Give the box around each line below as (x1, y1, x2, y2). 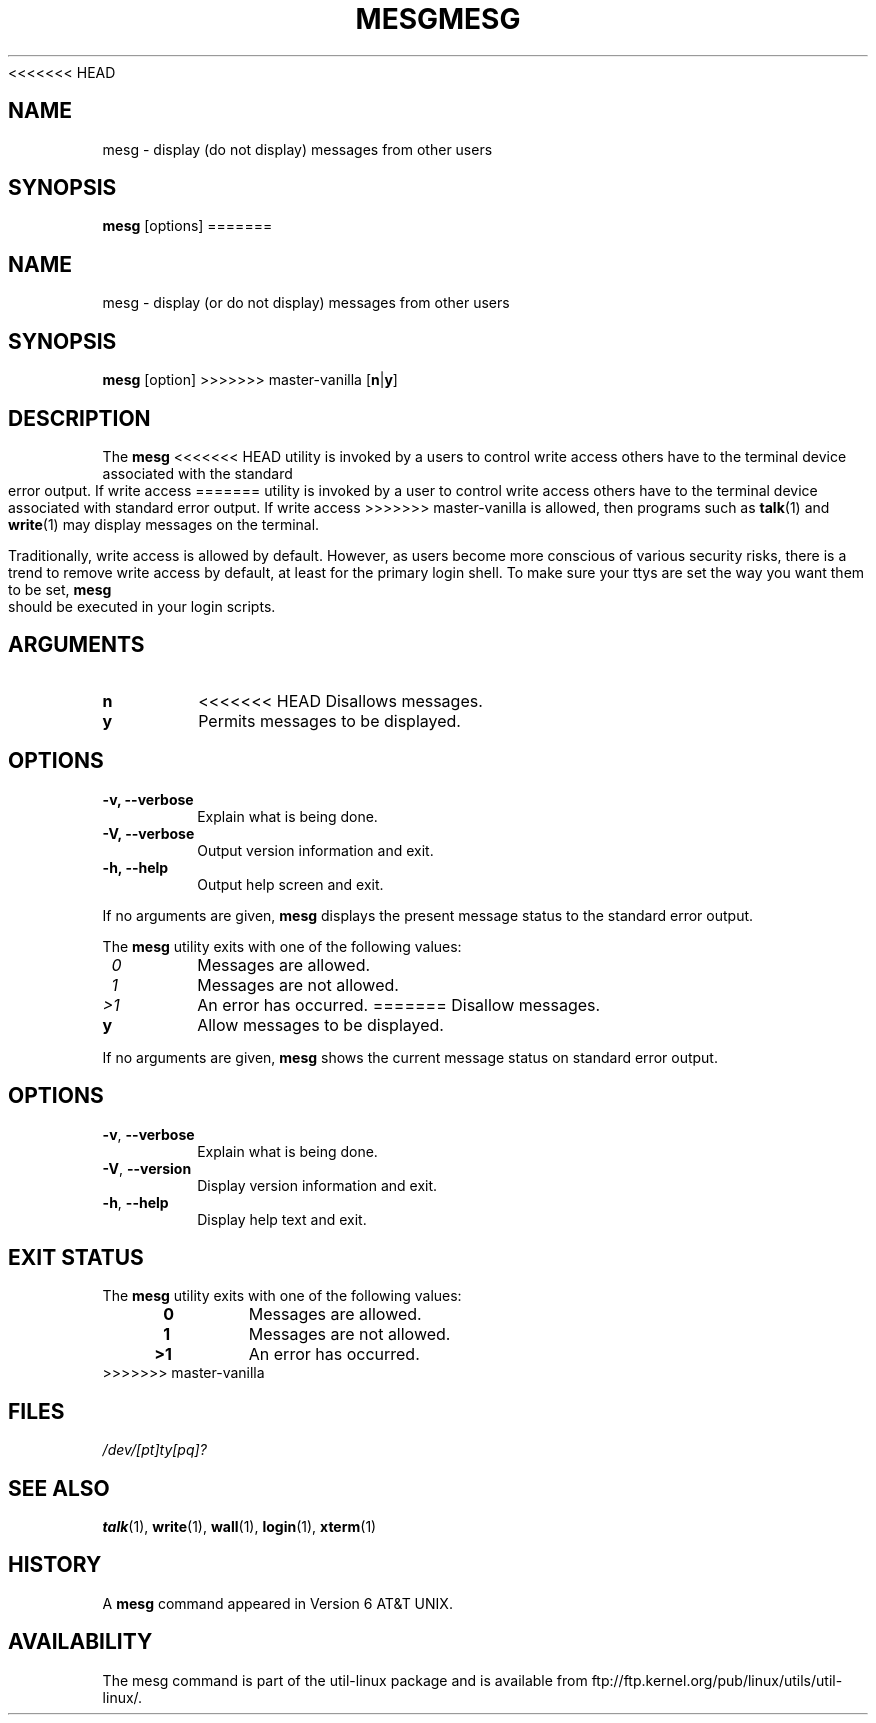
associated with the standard (102, 464, 293, 482)
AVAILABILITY (8, 1629, 153, 1655)
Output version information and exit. (197, 841, 434, 859)
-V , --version (102, 1159, 192, 1177)
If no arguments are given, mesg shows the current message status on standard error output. (102, 1048, 718, 1066)
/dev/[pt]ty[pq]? (102, 1441, 207, 1459)
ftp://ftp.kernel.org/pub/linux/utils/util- (591, 1671, 843, 1689)
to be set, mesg (8, 580, 112, 598)
